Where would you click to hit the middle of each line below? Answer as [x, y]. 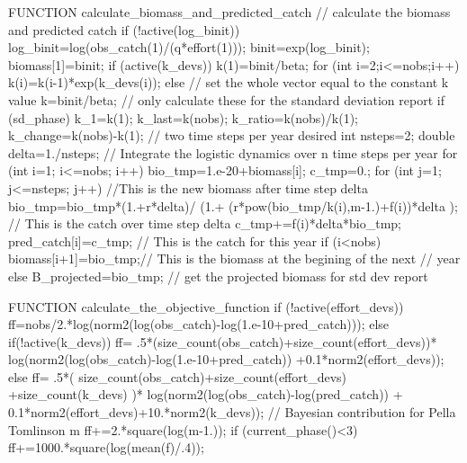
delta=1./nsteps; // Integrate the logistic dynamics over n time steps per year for [233, 152]
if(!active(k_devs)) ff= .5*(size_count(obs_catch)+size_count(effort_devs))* [223, 341]
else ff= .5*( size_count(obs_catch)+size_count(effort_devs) [178, 376]
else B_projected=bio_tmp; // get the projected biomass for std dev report [218, 276]
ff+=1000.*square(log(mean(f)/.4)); [106, 447]
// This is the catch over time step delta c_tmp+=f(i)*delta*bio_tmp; [205, 223]
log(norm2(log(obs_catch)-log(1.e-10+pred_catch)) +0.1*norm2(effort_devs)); [226, 359]
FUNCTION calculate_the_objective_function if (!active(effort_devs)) [206, 306]
